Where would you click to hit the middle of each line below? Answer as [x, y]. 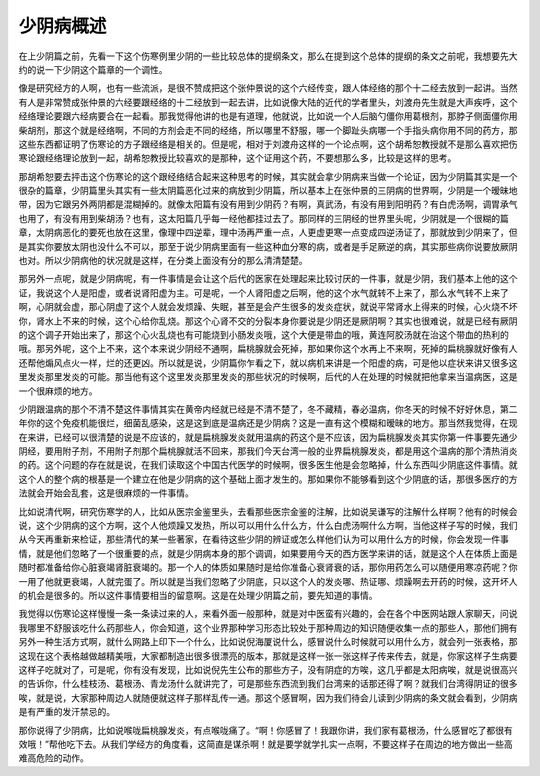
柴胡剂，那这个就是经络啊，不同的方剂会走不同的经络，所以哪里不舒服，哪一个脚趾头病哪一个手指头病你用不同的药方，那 [268, 130]
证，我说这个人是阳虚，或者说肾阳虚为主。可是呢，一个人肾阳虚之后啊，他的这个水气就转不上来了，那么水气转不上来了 [263, 292]
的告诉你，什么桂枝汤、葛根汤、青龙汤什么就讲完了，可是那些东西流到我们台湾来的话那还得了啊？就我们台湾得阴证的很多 [268, 684]
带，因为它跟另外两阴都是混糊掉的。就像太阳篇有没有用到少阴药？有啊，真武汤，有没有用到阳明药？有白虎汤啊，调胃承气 [268, 204]
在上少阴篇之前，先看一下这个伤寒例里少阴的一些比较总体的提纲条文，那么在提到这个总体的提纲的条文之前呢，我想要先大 [268, 56]
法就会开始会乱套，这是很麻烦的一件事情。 [106, 493]
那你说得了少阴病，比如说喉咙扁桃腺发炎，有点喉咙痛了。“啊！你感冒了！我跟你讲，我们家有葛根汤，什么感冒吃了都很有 [266, 730]
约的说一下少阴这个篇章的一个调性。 [93, 69]
